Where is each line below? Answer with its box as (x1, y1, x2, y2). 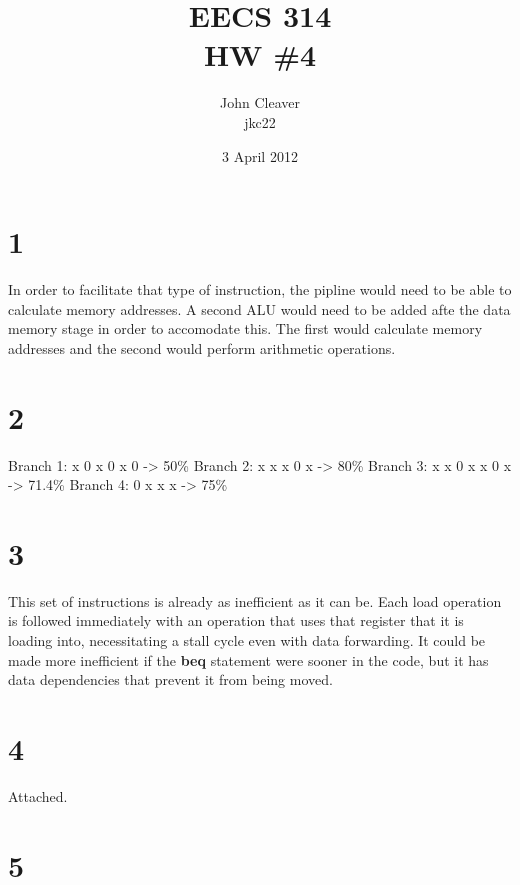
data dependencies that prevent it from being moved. (8, 669, 333, 690)
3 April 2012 (222, 145, 298, 166)
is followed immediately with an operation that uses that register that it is (8, 610, 464, 631)
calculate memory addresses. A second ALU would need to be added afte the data (8, 298, 511, 319)
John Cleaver (220, 92, 300, 113)
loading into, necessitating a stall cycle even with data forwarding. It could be (8, 630, 486, 651)
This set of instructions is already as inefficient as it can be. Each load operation (8, 590, 502, 611)
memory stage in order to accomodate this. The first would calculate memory (8, 318, 483, 339)
